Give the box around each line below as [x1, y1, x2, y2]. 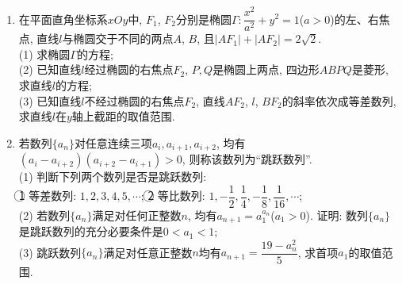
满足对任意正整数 [103, 244, 193, 260]
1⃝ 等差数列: [18, 187, 77, 204]
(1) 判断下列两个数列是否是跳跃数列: [18, 168, 207, 185]
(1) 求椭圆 [18, 45, 71, 62]
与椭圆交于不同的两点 [62, 30, 174, 47]
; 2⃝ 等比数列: [140, 187, 205, 204]
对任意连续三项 [74, 134, 152, 151]
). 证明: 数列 [305, 206, 368, 223]
